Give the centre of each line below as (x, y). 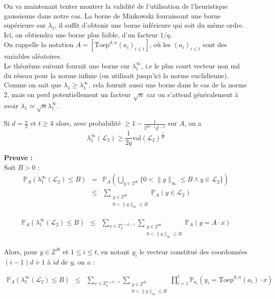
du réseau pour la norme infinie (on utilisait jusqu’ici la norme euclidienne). (116, 75)
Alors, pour (21, 251)
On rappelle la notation (39, 44)
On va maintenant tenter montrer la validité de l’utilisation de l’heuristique (116, 6)
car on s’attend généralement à (193, 94)
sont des (215, 44)
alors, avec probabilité (88, 123)
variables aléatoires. (33, 56)
